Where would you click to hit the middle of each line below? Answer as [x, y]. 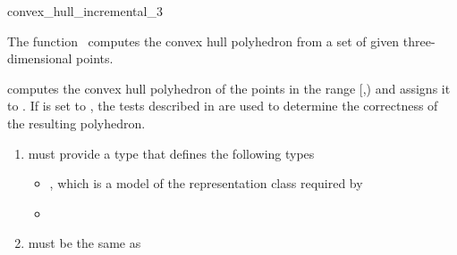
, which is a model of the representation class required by [206, 183]
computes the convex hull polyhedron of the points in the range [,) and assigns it [229, 88]
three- [419, 41]
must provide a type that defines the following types [171, 153]
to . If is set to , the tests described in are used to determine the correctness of [223, 106]
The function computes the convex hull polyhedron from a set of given [203, 41]
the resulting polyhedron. [76, 123]
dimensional [40, 58]
